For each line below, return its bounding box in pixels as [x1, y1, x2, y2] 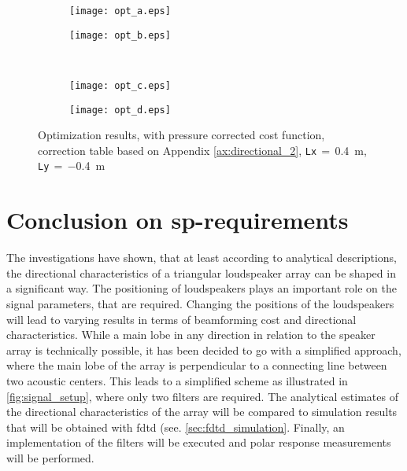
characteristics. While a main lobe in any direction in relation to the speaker [6, 326, 376, 343]
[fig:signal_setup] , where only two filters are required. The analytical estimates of [6, 388, 398, 404]
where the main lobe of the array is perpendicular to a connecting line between [6, 357, 387, 373]
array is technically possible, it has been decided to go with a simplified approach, [6, 341, 401, 358]
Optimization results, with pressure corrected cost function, [38, 127, 325, 143]
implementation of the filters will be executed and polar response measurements [6, 434, 391, 451]
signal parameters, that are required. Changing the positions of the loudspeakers [6, 296, 394, 312]
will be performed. [6, 449, 94, 465]
